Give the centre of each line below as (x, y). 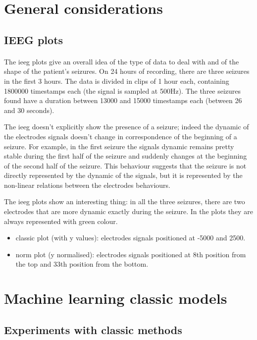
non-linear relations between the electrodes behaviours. (87, 185)
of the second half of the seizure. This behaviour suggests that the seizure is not (125, 165)
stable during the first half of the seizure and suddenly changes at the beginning (126, 156)
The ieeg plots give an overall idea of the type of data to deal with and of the (122, 61)
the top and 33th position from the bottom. (82, 264)
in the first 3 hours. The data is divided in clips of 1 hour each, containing (117, 81)
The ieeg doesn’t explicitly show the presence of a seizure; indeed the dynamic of (127, 127)
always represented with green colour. (61, 221)
